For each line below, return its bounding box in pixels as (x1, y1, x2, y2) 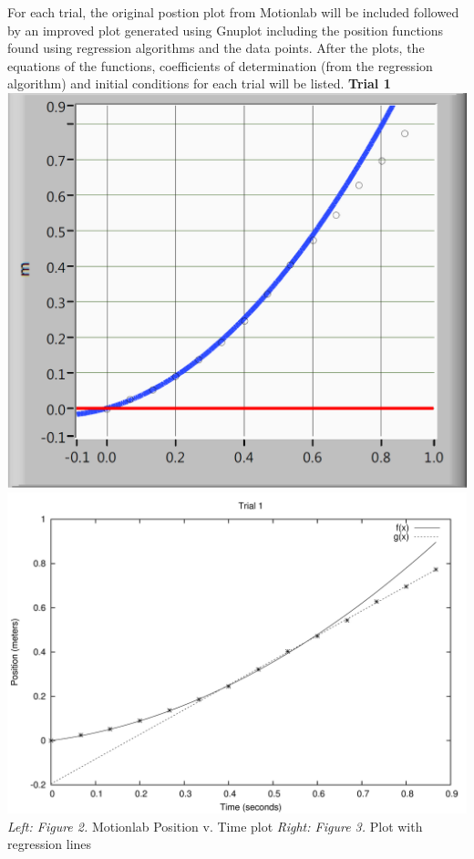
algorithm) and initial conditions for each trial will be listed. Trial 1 (7, 74, 391, 93)
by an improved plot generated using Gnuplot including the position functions (7, 20, 444, 39)
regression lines (7, 834, 92, 854)
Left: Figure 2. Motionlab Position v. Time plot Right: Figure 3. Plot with (7, 816, 423, 835)
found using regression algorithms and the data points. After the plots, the (7, 38, 425, 57)
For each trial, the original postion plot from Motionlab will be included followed (7, 3, 459, 21)
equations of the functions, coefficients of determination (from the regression (7, 56, 433, 75)
